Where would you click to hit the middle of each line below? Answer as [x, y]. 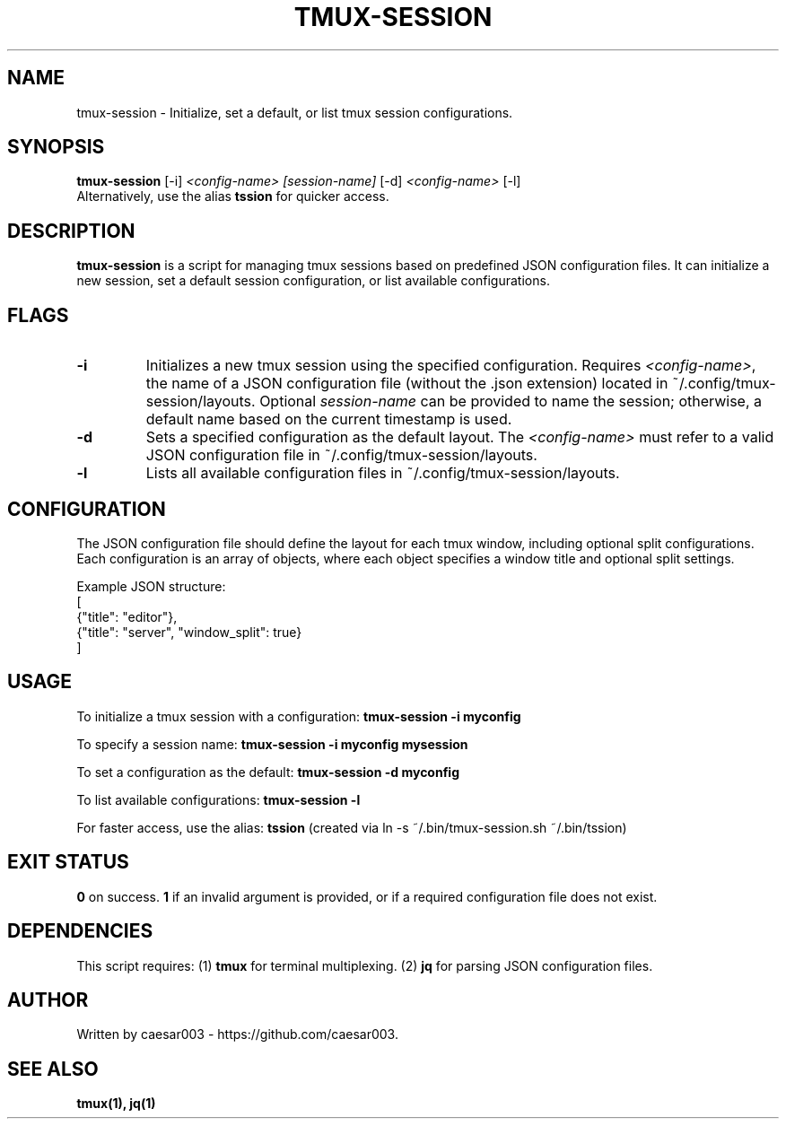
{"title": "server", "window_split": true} [189, 632]
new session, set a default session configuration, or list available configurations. [313, 281]
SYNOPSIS [56, 147]
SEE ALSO [53, 1069]
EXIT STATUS [68, 862]
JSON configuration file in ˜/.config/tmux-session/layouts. [341, 455]
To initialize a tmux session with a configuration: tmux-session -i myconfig [299, 716]
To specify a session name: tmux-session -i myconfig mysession [272, 744]
